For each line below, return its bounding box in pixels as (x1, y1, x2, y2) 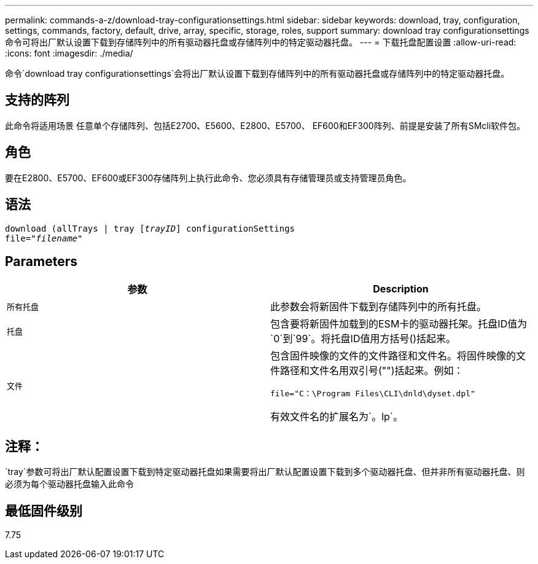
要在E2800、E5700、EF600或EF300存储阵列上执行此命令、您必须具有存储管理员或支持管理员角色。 (5, 172, 411, 183)
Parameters (5, 253, 77, 269)
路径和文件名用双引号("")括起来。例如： (280, 364, 464, 377)
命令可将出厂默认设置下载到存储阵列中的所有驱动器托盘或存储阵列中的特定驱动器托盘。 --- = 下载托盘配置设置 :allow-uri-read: (5, 37, 517, 47)
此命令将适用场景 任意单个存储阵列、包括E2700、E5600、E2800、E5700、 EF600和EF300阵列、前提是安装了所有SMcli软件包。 (5, 120, 526, 131)
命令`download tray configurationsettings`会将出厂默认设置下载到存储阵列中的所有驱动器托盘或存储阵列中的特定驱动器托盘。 (5, 68, 510, 79)
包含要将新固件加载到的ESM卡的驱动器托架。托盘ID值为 (270, 318, 528, 331)
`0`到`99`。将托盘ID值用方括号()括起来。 (270, 332, 456, 345)
